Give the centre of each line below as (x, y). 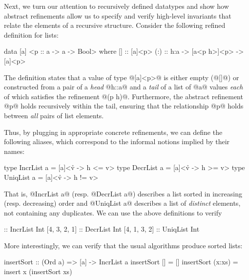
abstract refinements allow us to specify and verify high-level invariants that (118, 15)
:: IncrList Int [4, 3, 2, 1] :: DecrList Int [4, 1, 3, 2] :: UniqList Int (102, 229)
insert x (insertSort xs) (38, 271)
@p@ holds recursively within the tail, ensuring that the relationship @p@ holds (124, 106)
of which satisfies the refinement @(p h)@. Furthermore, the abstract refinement (124, 96)
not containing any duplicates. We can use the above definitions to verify (113, 212)
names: (14, 151)
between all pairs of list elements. (54, 115)
